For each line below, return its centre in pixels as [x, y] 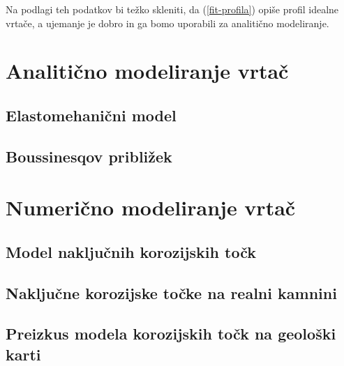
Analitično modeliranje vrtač [147, 71]
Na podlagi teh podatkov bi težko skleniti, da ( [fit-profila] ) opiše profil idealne [172, 9]
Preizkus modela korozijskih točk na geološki [171, 334]
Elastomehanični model [91, 115]
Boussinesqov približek [89, 156]
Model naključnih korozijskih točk [131, 251]
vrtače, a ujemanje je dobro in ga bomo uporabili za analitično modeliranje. [167, 23]
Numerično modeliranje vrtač [151, 207]
